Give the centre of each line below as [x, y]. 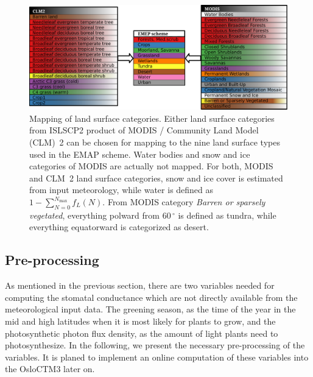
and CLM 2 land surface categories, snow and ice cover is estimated [156, 178]
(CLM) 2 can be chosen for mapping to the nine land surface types [155, 142]
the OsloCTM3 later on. [50, 369]
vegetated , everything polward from [94, 215]
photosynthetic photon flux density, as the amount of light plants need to [142, 333]
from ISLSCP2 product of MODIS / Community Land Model [144, 130]
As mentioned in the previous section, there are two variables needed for [140, 285]
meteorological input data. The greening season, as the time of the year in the [150, 309]
